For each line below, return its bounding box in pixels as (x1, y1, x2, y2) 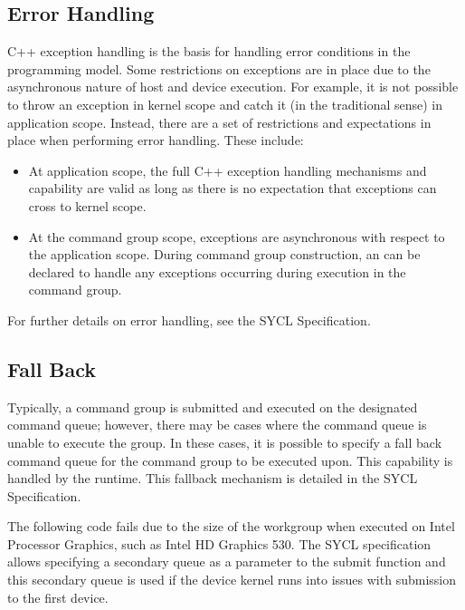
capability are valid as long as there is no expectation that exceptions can (28, 179, 437, 198)
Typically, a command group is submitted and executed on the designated (7, 397, 418, 416)
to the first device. (7, 587, 109, 606)
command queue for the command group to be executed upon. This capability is (7, 450, 453, 470)
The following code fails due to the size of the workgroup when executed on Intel (7, 517, 455, 536)
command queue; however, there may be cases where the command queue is (7, 415, 427, 434)
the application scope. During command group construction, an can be (28, 245, 421, 264)
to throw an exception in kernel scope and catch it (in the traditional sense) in (7, 94, 443, 113)
